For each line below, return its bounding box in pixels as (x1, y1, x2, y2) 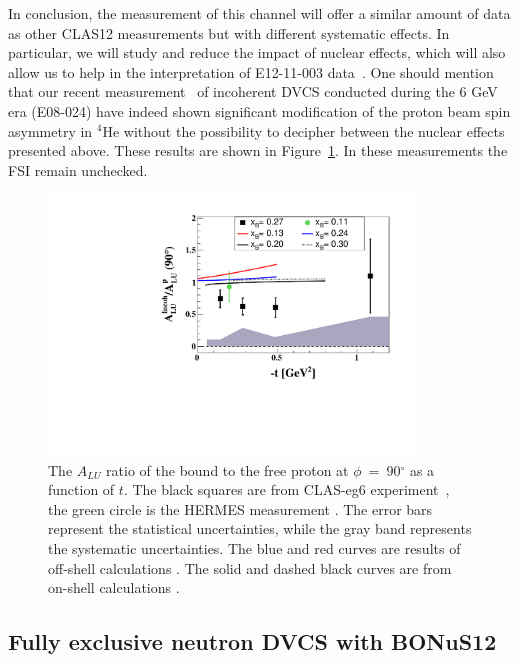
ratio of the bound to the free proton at (106, 459, 349, 480)
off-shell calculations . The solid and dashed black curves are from (48, 557, 452, 578)
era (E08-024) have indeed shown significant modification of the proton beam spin (8, 100, 511, 121)
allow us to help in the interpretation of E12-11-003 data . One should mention (8, 61, 494, 82)
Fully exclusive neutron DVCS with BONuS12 (8, 626, 497, 657)
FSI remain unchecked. (8, 159, 148, 180)
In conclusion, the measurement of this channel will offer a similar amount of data (8, 3, 511, 23)
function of (48, 479, 115, 500)
